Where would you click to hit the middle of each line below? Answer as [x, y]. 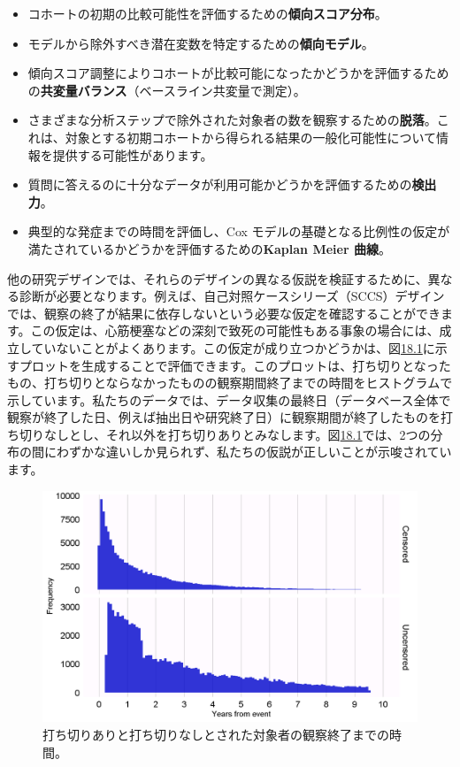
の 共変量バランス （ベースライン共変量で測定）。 [167, 90]
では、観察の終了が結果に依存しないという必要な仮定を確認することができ [224, 313]
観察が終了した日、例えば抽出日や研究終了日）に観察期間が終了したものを [224, 417]
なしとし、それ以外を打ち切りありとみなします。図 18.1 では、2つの [237, 434]
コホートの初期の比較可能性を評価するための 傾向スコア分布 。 [207, 13]
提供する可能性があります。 [133, 154]
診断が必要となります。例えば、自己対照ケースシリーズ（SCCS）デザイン [232, 296]
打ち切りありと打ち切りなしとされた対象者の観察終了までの [216, 734]
